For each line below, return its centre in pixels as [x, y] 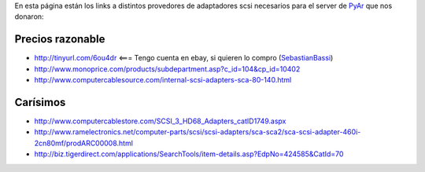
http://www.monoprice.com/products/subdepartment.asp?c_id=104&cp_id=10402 [167, 69]
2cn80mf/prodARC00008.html [84, 143]
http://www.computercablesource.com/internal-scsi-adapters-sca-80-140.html [163, 80]
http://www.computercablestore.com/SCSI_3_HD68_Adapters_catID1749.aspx [160, 121]
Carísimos [40, 102]
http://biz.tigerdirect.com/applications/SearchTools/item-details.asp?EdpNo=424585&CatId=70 [189, 154]
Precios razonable [60, 39]
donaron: [29, 16]
